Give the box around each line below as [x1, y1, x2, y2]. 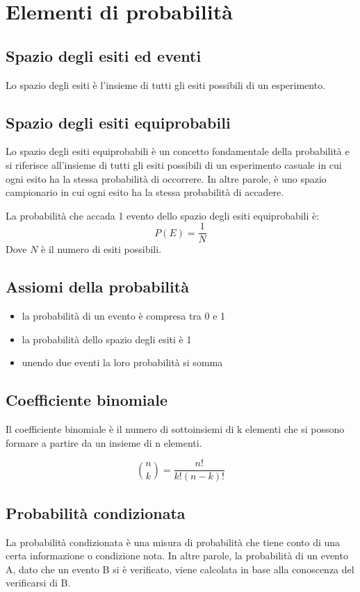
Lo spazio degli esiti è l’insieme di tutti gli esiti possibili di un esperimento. [6, 77, 326, 92]
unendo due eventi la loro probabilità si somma [22, 355, 223, 370]
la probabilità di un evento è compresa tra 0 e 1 [22, 309, 226, 323]
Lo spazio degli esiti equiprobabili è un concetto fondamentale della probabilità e [6, 144, 350, 158]
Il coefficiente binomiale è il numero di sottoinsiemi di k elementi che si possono [6, 422, 345, 436]
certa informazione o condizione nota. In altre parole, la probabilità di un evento [6, 548, 348, 563]
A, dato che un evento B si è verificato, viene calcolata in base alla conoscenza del [6, 561, 354, 576]
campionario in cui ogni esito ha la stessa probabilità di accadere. [6, 185, 284, 199]
